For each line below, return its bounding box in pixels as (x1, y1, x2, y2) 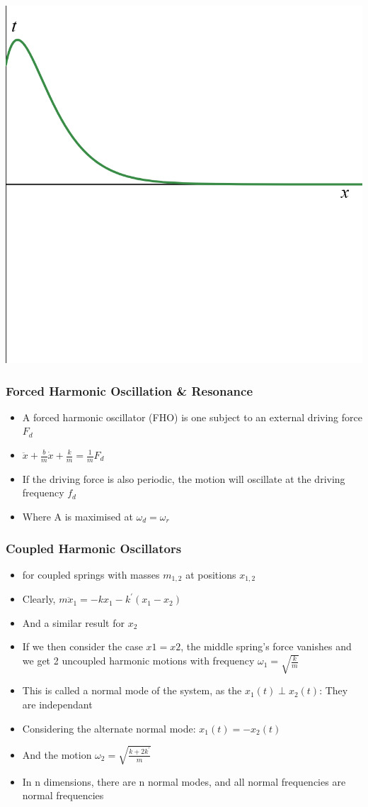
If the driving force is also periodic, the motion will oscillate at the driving (22, 471, 345, 486)
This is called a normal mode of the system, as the (22, 683, 242, 698)
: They (319, 683, 348, 698)
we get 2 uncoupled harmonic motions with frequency (22, 653, 255, 668)
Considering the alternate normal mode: (22, 720, 196, 735)
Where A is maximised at (22, 509, 133, 524)
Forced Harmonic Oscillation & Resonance (6, 382, 253, 399)
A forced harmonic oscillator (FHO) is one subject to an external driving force (22, 409, 362, 424)
